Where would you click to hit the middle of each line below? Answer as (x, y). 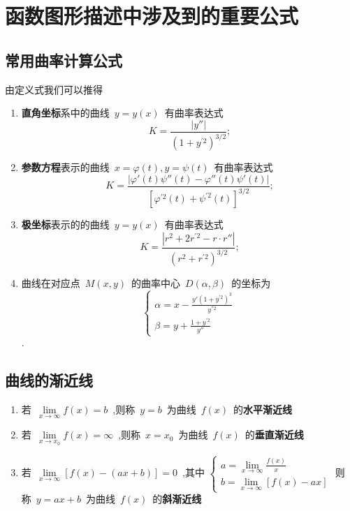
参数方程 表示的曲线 (65, 167)
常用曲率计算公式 (64, 60)
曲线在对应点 (51, 283)
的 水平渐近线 (263, 409)
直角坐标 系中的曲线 (65, 113)
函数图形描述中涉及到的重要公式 (152, 16)
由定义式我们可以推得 (54, 89)
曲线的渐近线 (49, 380)
